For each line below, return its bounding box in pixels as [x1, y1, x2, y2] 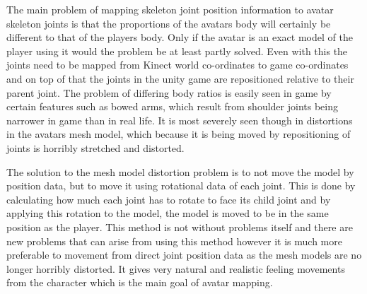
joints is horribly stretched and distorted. [6, 140, 185, 155]
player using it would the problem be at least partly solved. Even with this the [6, 43, 348, 58]
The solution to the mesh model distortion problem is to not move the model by [6, 164, 354, 179]
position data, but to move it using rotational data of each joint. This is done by [6, 178, 356, 193]
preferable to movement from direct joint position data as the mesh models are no [6, 247, 362, 262]
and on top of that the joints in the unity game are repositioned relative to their [6, 71, 354, 86]
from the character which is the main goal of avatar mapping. [6, 275, 273, 290]
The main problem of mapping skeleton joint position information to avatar [6, 2, 334, 16]
